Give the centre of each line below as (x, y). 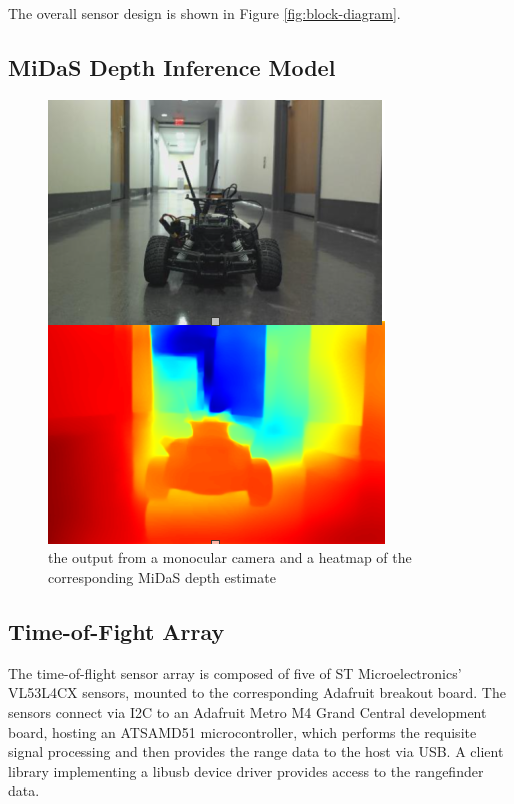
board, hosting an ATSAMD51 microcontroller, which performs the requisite (242, 731)
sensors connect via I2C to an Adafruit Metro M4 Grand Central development (247, 711)
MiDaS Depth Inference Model (172, 66)
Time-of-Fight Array (116, 630)
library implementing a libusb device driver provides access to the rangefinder (246, 770)
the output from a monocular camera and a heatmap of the (230, 557)
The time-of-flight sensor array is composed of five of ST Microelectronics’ (235, 672)
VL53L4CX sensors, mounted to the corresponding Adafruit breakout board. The (257, 692)
